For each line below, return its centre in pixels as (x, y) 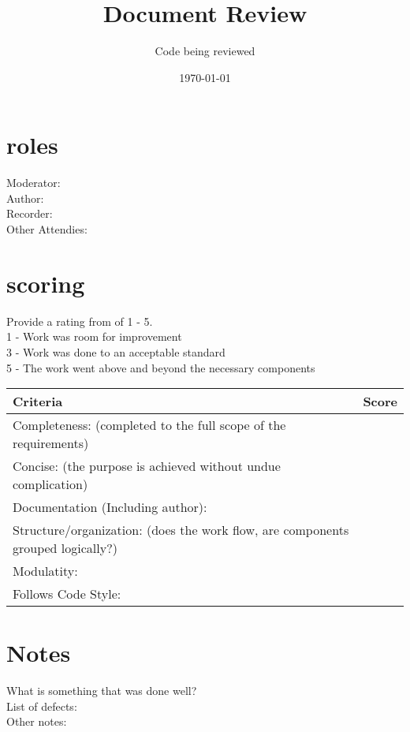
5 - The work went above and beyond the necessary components (161, 367)
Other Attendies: (47, 229)
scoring (46, 283)
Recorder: (30, 213)
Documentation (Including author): (110, 507)
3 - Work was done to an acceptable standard (116, 351)
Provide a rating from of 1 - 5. (80, 321)
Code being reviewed (205, 51)
